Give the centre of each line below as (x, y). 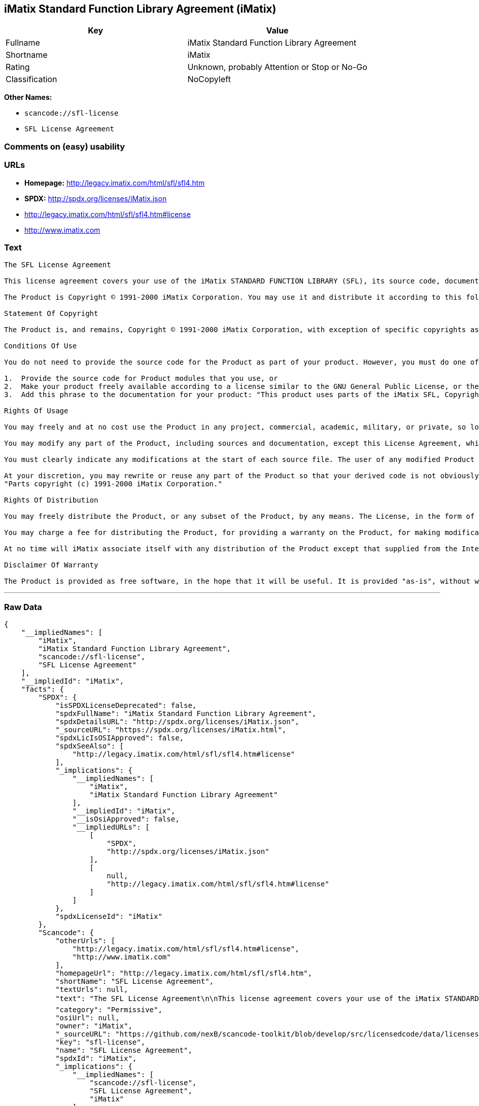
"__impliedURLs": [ (111, 827)
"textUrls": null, (92, 990)
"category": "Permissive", (109, 1010)
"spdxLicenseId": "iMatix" (109, 917)
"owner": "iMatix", (94, 1026)
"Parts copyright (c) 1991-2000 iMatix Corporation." (113, 484)
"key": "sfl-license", (100, 1042)
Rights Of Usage (36, 411)
